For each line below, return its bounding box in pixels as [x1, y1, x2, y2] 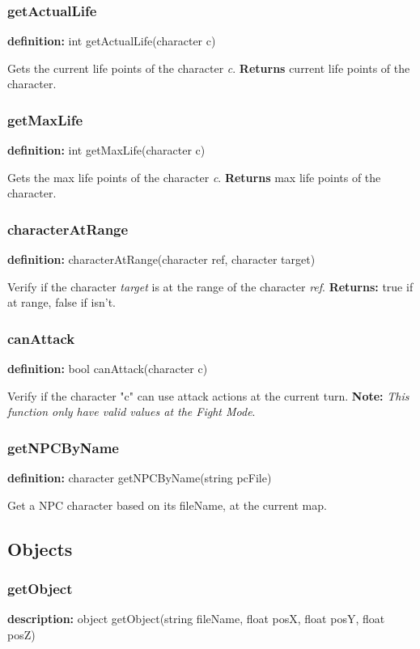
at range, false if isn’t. [7, 294, 116, 311]
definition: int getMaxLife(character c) [7, 142, 206, 159]
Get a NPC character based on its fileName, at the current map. [7, 496, 327, 513]
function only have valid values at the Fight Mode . [7, 403, 256, 420]
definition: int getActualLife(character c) [7, 32, 216, 49]
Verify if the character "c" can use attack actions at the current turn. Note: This [7, 387, 409, 404]
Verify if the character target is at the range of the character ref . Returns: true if [7, 278, 414, 295]
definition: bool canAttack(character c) [7, 360, 208, 377]
